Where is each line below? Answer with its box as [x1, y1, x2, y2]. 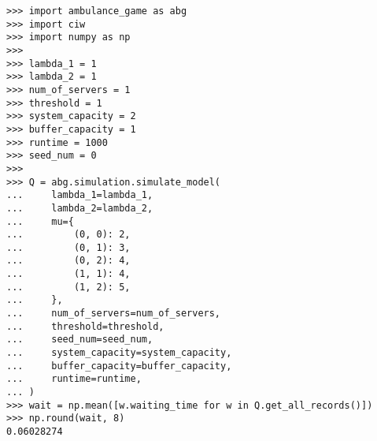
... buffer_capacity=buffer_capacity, [6, 360, 232, 372]
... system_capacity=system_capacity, [6, 347, 232, 359]
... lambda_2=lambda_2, [6, 202, 153, 214]
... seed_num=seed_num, [6, 334, 153, 346]
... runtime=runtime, [6, 373, 142, 385]
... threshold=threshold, [6, 320, 164, 332]
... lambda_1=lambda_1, [6, 189, 153, 201]
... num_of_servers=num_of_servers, [6, 308, 221, 320]
